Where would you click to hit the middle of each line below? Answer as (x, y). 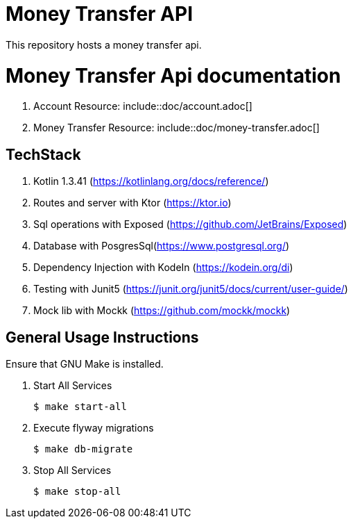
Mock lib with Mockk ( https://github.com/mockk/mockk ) (162, 311)
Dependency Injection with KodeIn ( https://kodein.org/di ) (163, 268)
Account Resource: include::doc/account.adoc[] (143, 106)
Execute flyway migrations (94, 427)
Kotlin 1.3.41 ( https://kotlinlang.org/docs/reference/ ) (151, 181)
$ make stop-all (77, 491)
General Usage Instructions (102, 337)
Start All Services (73, 385)
